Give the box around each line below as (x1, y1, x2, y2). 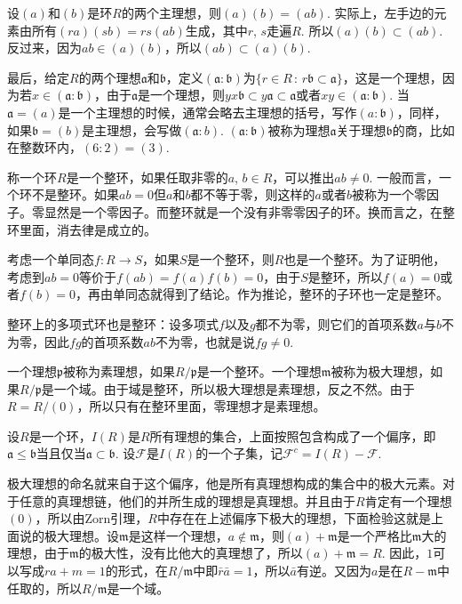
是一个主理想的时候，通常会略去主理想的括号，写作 (58, 102, 357, 121)
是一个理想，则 (138, 85, 225, 104)
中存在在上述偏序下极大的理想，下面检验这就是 (156, 509, 431, 527)
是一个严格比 (337, 526, 412, 544)
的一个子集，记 (195, 444, 283, 463)
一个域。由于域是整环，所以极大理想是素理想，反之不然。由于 (53, 379, 415, 398)
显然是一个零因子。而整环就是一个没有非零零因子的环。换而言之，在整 (44, 202, 455, 221)
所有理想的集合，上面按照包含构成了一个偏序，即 (149, 426, 436, 445)
